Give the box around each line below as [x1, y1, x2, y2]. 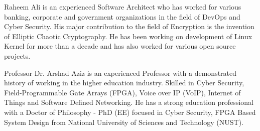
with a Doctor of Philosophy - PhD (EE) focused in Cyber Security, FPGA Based [4, 106, 256, 117]
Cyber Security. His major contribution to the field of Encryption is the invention [4, 21, 254, 32]
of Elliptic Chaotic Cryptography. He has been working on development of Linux [4, 31, 252, 41]
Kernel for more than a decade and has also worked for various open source [4, 41, 236, 51]
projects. [4, 50, 31, 61]
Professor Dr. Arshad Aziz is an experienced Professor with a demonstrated [4, 67, 237, 78]
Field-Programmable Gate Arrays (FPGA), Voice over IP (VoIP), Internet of [4, 87, 241, 97]
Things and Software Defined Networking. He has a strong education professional [4, 97, 253, 107]
